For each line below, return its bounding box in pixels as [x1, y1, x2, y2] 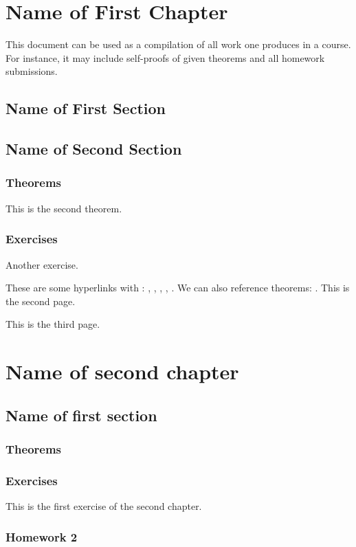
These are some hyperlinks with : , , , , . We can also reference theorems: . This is [5, 280, 350, 295]
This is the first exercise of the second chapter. [5, 499, 202, 513]
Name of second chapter [5, 357, 239, 386]
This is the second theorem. [5, 201, 122, 215]
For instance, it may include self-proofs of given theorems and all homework [5, 50, 325, 65]
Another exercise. [5, 257, 78, 271]
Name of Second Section [5, 138, 182, 159]
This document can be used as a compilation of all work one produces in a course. [5, 37, 351, 52]
